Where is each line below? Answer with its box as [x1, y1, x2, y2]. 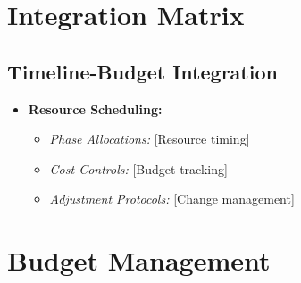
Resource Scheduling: [28, 99, 163, 118]
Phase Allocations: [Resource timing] [49, 129, 250, 148]
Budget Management [7, 242, 271, 279]
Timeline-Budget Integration [7, 57, 278, 85]
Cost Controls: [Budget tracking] [49, 159, 228, 178]
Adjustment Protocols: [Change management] [49, 189, 295, 208]
